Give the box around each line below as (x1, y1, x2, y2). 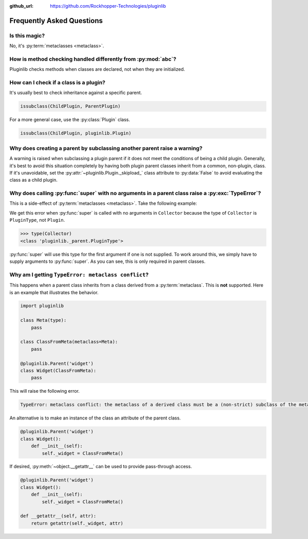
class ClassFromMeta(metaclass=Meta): (20, 339, 118, 345)
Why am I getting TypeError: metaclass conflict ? (9, 271, 149, 278)
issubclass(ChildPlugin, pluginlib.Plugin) (20, 130, 132, 136)
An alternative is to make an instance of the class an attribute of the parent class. (9, 415, 181, 421)
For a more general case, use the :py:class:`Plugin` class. (9, 117, 130, 123)
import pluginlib (20, 303, 64, 309)
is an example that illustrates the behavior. (9, 289, 99, 295)
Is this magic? (9, 32, 45, 39)
